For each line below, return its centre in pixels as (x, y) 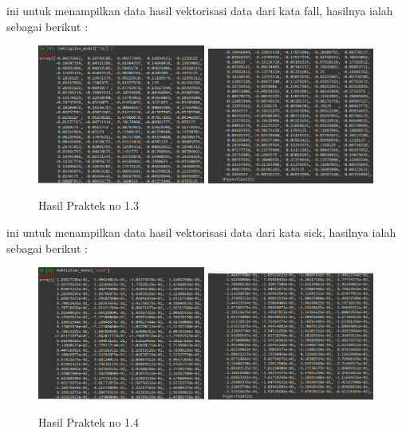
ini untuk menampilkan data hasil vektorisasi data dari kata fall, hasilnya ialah (200, 10)
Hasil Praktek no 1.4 (89, 421)
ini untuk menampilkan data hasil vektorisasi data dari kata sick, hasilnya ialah (201, 232)
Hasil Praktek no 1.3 (89, 205)
